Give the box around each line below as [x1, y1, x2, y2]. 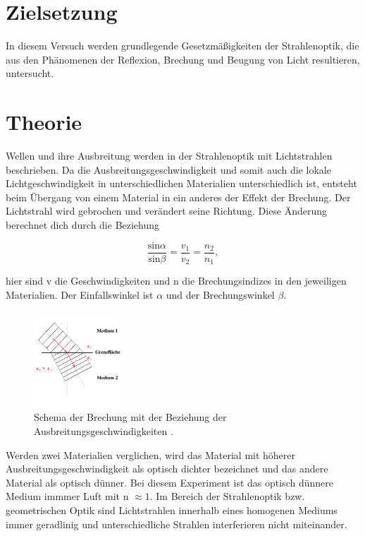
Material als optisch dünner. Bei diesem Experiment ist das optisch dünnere [6, 475, 333, 489]
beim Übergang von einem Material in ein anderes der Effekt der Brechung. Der [6, 189, 351, 204]
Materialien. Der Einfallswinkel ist [6, 287, 154, 302]
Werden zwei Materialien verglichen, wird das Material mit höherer [6, 447, 296, 462]
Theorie [6, 107, 82, 136]
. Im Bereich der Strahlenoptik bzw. [149, 489, 305, 504]
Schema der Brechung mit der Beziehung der [34, 410, 227, 424]
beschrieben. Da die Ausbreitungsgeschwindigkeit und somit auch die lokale [6, 162, 331, 177]
